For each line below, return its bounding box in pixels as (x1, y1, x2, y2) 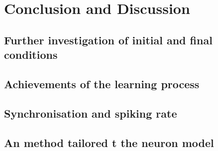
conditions (4, 47, 58, 62)
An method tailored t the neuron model (4, 135, 214, 150)
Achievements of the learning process (4, 76, 200, 91)
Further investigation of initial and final (4, 32, 213, 47)
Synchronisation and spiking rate (4, 105, 177, 121)
